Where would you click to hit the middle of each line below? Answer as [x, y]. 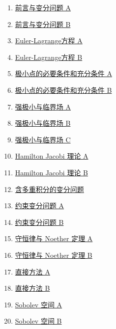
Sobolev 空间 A [39, 304]
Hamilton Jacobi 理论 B [51, 172]
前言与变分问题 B [43, 24]
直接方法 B [32, 288]
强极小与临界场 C [43, 139]
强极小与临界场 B [43, 123]
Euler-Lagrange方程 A [49, 41]
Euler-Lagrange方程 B [49, 57]
